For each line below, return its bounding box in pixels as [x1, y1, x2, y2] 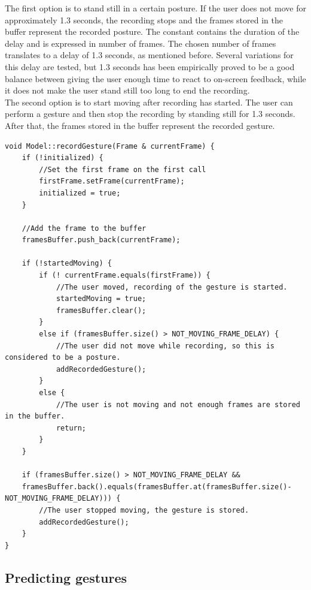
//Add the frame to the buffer [22, 224, 147, 233]
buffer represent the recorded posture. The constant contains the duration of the [5, 25, 300, 38]
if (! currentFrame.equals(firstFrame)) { [39, 271, 211, 280]
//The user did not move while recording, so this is [56, 341, 275, 350]
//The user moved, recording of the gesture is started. [56, 282, 288, 291]
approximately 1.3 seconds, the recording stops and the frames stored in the [5, 13, 283, 26]
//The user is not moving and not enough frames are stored [56, 400, 300, 409]
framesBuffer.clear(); [56, 306, 147, 315]
